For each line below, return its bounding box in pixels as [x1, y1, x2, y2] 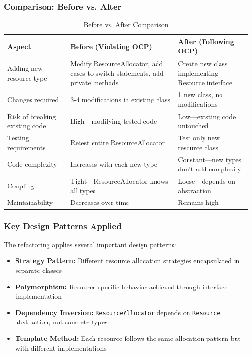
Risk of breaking [7, 111, 56, 121]
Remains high [178, 197, 219, 207]
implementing [178, 68, 219, 78]
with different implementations [15, 342, 107, 353]
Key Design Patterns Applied [4, 220, 122, 232]
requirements [7, 142, 46, 152]
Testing [7, 133, 29, 143]
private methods [70, 77, 119, 87]
